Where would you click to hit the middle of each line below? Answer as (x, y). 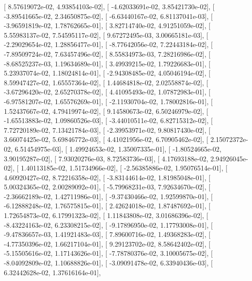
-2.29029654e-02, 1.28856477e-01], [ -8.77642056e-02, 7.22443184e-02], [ (108, 44)
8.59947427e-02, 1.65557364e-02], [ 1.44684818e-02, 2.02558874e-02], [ (106, 82)
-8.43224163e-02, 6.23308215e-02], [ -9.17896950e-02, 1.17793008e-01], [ (108, 225)
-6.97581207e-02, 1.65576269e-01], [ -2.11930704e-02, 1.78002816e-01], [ (108, 101)
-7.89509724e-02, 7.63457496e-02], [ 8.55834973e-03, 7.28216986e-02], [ (107, 54)
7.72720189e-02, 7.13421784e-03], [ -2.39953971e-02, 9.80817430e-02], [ (107, 130)
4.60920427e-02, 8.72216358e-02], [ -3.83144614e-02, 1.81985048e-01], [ (107, 177)
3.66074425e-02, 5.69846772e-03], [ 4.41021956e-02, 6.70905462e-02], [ (106, 139)
